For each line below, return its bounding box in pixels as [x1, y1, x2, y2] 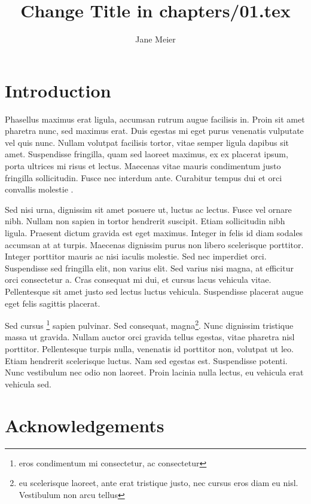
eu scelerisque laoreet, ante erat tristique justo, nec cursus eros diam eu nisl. [19, 476, 298, 489]
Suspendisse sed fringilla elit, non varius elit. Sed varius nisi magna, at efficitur [5, 261, 294, 274]
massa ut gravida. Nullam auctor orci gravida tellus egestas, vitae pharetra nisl [5, 331, 295, 343]
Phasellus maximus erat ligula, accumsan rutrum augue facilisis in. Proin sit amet [5, 112, 305, 125]
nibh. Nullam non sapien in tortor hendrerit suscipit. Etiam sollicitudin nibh [5, 215, 285, 227]
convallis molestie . [5, 183, 74, 196]
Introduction [5, 78, 111, 102]
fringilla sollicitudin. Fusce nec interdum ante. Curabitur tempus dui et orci [5, 171, 282, 184]
